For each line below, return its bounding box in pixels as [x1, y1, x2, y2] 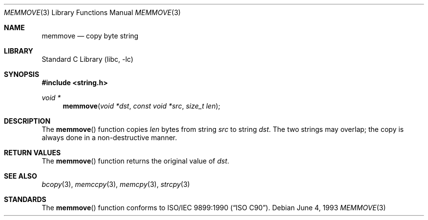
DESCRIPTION [4, 117, 51, 125]
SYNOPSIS [4, 70, 40, 78]
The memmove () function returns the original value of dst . [42, 157, 230, 165]
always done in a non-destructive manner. [42, 133, 177, 142]
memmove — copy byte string [42, 32, 139, 40]
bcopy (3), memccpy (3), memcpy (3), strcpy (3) [42, 180, 190, 188]
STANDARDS [4, 195, 46, 203]
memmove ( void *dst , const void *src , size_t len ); [63, 102, 220, 110]
